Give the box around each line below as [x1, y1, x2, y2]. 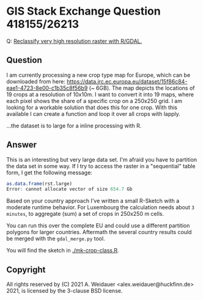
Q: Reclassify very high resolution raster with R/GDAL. [6, 37, 142, 45]
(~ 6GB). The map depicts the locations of [89, 84, 195, 91]
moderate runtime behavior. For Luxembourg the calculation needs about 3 [6, 204, 194, 211]
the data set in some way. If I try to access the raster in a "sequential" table [6, 162, 196, 170]
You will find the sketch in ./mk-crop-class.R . [6, 247, 119, 254]
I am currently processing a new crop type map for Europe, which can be [6, 71, 191, 79]
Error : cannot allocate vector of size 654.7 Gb [6, 186, 133, 193]
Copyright [6, 264, 46, 275]
